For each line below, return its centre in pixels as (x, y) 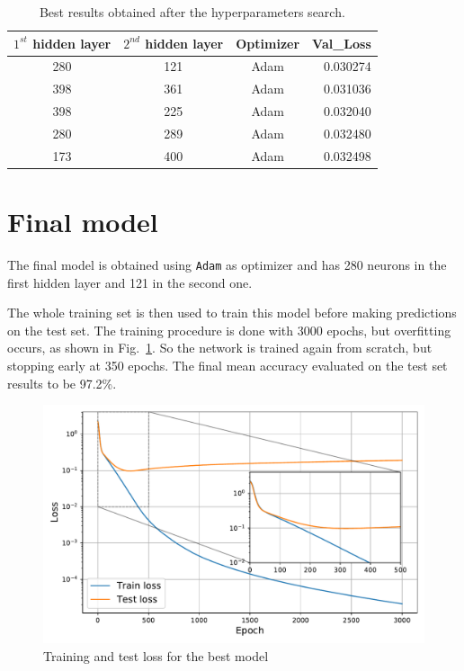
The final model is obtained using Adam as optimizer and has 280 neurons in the (227, 265)
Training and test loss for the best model (156, 655)
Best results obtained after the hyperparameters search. (192, 12)
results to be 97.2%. (62, 383)
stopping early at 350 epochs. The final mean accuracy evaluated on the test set (228, 366)
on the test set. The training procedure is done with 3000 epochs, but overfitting (229, 330)
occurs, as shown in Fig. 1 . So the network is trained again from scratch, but (220, 348)
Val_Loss (342, 43)
